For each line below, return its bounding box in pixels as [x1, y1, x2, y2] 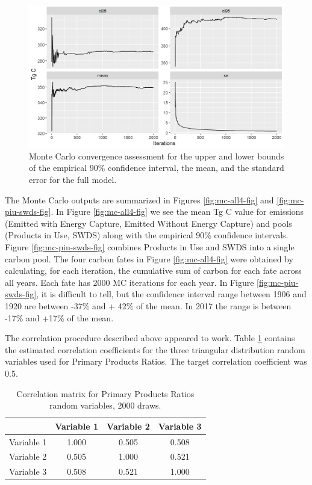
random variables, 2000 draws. [49, 399, 161, 412]
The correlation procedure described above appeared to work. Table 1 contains [5, 332, 295, 344]
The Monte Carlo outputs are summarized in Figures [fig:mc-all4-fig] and [5, 193, 274, 206]
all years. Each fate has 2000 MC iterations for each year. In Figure [5, 276, 254, 288]
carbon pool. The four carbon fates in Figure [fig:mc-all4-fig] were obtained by [5, 252, 293, 265]
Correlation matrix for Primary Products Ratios [16, 387, 195, 400]
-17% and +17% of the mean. [5, 311, 114, 324]
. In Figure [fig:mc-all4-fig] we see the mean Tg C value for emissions [51, 205, 304, 218]
